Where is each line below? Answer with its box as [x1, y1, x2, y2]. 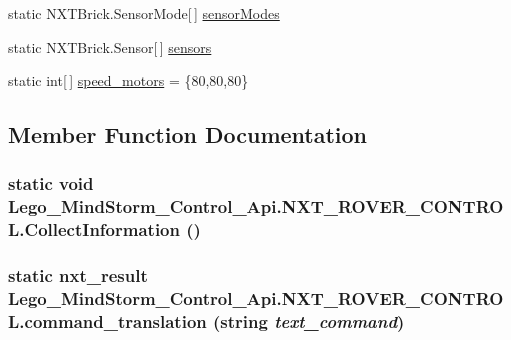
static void [8, 171, 94, 196]
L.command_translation [8, 309, 207, 334]
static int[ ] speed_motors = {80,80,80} [8, 70, 249, 91]
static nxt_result [8, 263, 148, 288]
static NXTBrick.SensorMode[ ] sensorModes [8, 3, 280, 23]
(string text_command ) [213, 309, 405, 334]
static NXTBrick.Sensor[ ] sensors [8, 36, 212, 57]
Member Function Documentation [8, 119, 368, 150]
